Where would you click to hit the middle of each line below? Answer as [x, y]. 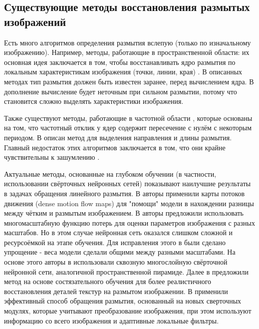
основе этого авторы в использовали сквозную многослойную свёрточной [116, 262]
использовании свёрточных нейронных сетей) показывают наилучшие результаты [128, 183]
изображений [35, 21]
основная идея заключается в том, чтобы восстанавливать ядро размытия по [120, 62]
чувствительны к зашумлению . [52, 157]
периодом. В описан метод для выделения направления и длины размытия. [118, 137]
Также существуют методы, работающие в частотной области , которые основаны [128, 118]
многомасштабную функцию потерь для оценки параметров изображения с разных [130, 222]
